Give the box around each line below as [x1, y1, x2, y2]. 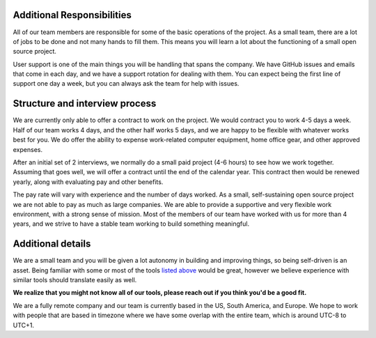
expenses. [13, 145, 43, 153]
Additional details [13, 238, 91, 250]
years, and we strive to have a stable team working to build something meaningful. [13, 220, 250, 228]
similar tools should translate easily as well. [13, 275, 137, 284]
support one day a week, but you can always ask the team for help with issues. [13, 79, 240, 88]
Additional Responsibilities [13, 9, 132, 21]
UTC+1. [13, 321, 35, 329]
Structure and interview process [13, 98, 157, 109]
